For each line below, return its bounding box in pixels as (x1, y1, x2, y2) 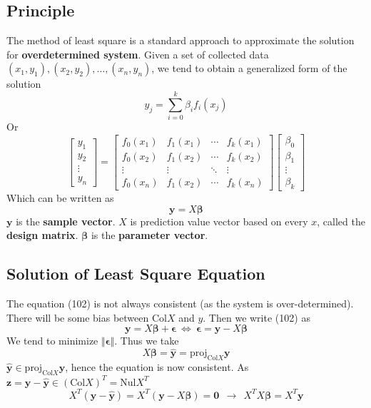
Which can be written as (6, 190, 114, 205)
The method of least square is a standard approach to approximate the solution (6, 33, 355, 48)
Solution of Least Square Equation (6, 262, 265, 285)
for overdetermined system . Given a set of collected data (6, 46, 269, 61)
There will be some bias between (6, 310, 149, 325)
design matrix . (6, 228, 78, 243)
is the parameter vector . (91, 228, 208, 243)
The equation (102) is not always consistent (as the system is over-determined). (6, 296, 354, 311)
